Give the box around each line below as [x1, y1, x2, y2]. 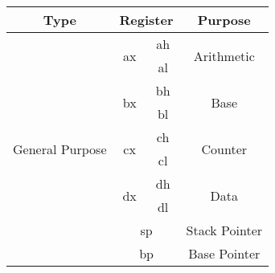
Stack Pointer [186, 221, 263, 239]
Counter [201, 139, 248, 158]
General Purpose [13, 139, 107, 158]
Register [119, 10, 174, 29]
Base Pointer [188, 244, 261, 263]
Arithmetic [193, 46, 255, 65]
